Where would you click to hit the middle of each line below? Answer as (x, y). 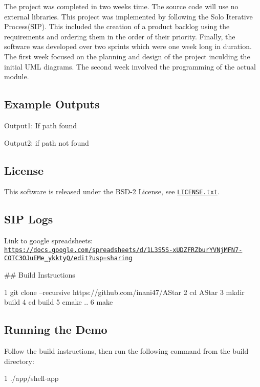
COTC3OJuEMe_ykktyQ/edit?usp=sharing (68, 258)
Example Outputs (52, 104)
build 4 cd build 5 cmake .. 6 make (59, 302)
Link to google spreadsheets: (49, 241)
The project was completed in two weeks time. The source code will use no (121, 6)
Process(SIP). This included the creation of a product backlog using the (117, 26)
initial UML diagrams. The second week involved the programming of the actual (130, 66)
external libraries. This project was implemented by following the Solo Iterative (128, 16)
